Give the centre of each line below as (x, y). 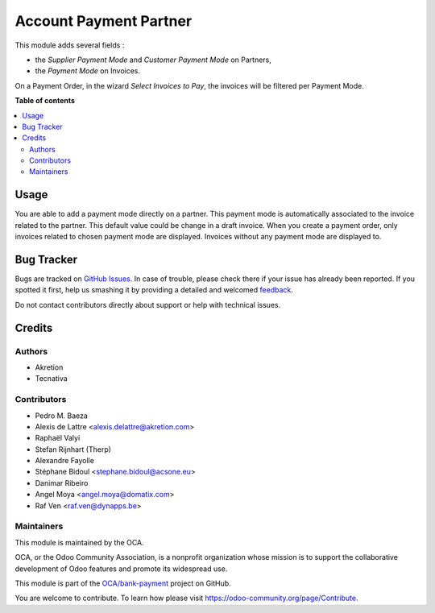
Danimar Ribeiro (62, 483)
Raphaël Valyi (58, 438)
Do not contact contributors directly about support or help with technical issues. (148, 304)
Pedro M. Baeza (62, 416)
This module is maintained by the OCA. (79, 542)
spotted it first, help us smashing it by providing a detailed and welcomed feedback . (154, 290)
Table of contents (45, 101)
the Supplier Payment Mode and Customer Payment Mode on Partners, (153, 60)
